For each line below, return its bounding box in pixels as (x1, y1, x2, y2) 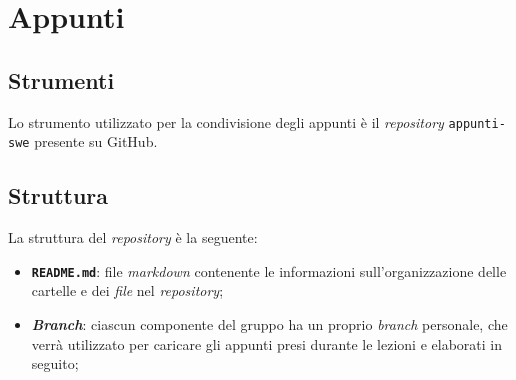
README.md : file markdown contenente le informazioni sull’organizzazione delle (31, 260, 507, 281)
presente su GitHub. (34, 131, 158, 152)
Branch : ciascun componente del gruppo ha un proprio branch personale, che (31, 313, 508, 334)
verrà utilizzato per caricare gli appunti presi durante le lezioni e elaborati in (31, 333, 502, 354)
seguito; (31, 353, 79, 374)
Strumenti (8, 64, 115, 95)
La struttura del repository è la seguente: (8, 227, 258, 248)
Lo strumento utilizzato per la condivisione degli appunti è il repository (8, 111, 444, 132)
